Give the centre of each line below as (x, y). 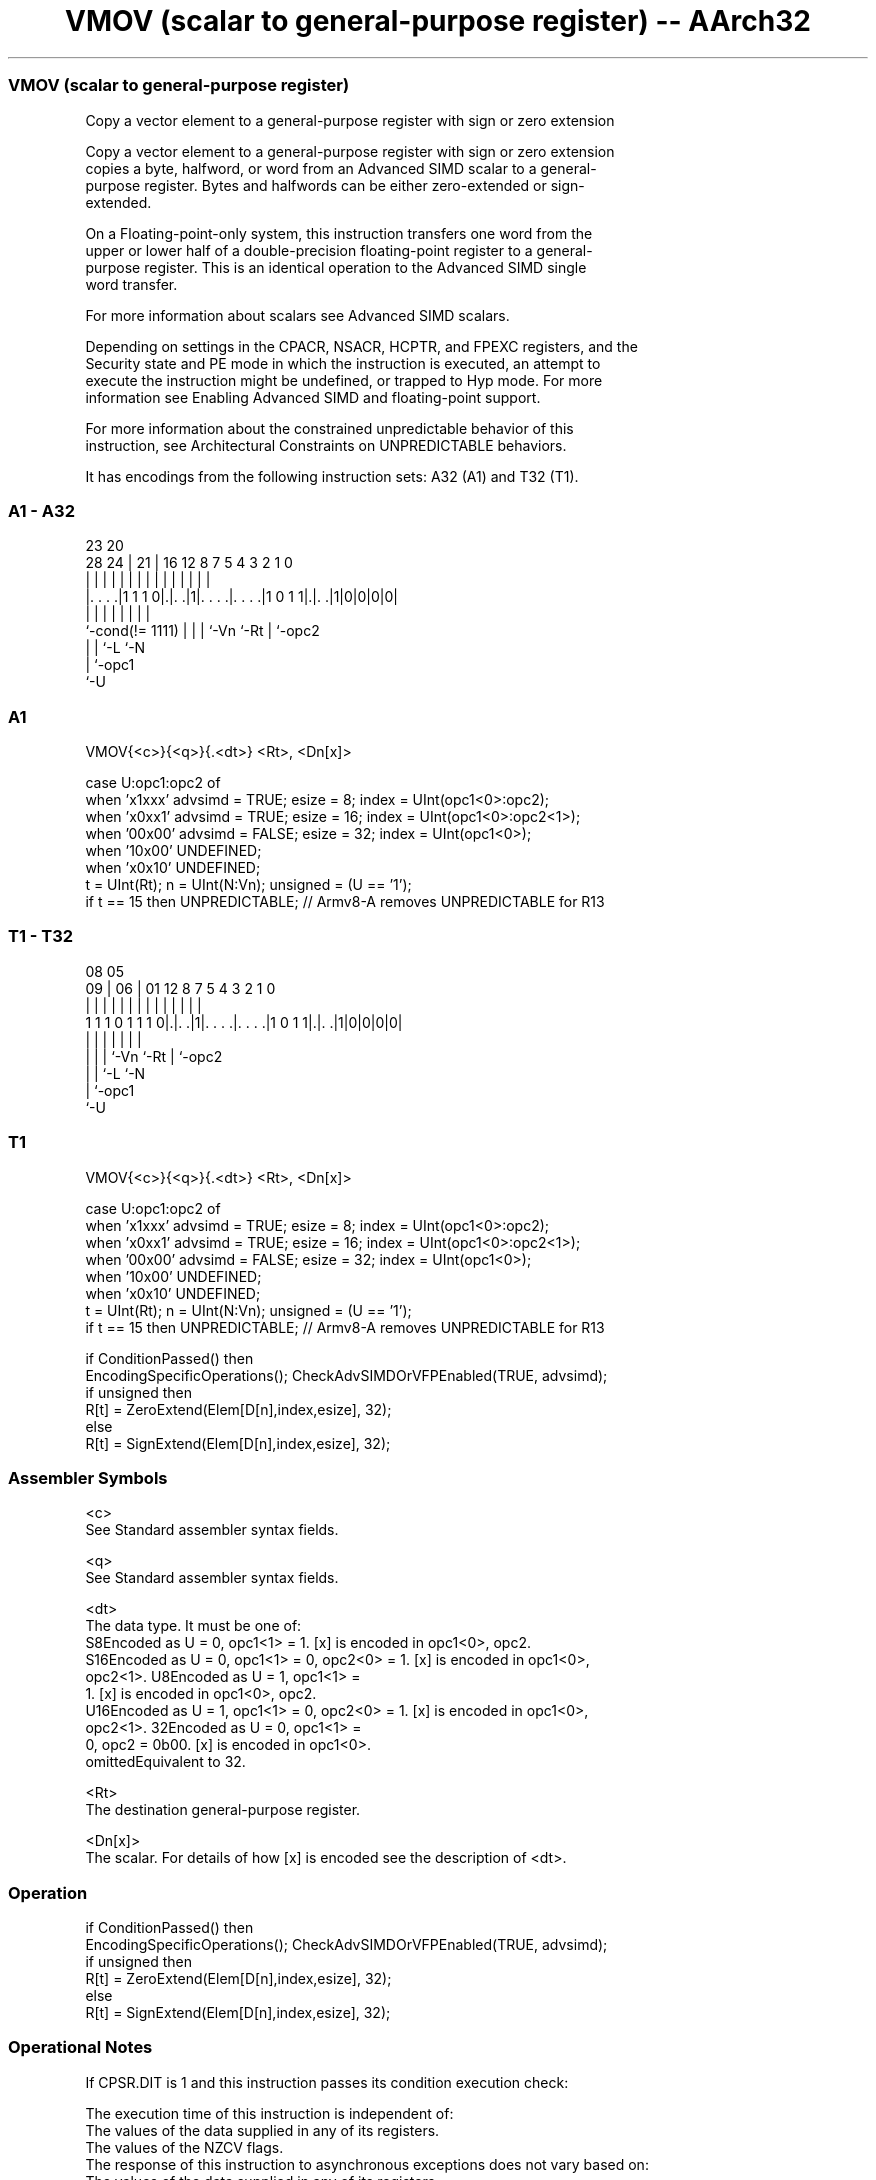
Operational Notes (80, 2047)
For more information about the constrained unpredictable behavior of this (329, 428)
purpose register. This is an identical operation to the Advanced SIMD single (336, 267)
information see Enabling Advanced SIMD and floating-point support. (313, 397)
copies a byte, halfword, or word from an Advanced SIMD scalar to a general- (341, 168)
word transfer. (131, 284)
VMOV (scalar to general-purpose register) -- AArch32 (438, 21)
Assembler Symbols (88, 1477)
